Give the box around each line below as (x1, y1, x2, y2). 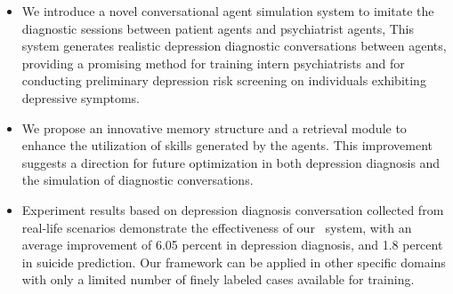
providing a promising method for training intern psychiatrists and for (21, 53, 405, 72)
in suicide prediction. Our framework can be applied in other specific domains (21, 252, 446, 271)
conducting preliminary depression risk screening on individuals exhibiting (21, 71, 426, 90)
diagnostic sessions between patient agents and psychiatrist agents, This (21, 19, 415, 37)
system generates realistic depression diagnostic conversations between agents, (21, 36, 447, 55)
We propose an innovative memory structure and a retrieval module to (21, 118, 407, 137)
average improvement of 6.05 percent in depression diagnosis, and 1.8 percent (21, 235, 443, 254)
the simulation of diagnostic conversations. (21, 171, 254, 189)
